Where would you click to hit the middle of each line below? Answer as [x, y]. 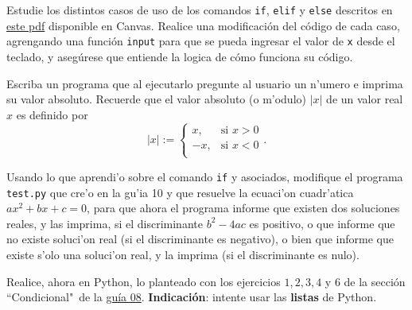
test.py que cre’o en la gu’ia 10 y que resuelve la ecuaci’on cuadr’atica [180, 192]
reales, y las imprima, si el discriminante [105, 223]
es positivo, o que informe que [322, 223]
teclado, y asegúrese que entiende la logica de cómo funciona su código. [180, 56]
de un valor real [365, 99]
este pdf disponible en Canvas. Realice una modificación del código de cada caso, [203, 25]
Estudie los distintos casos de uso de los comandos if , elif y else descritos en [200, 10]
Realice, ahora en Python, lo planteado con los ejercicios [144, 281]
